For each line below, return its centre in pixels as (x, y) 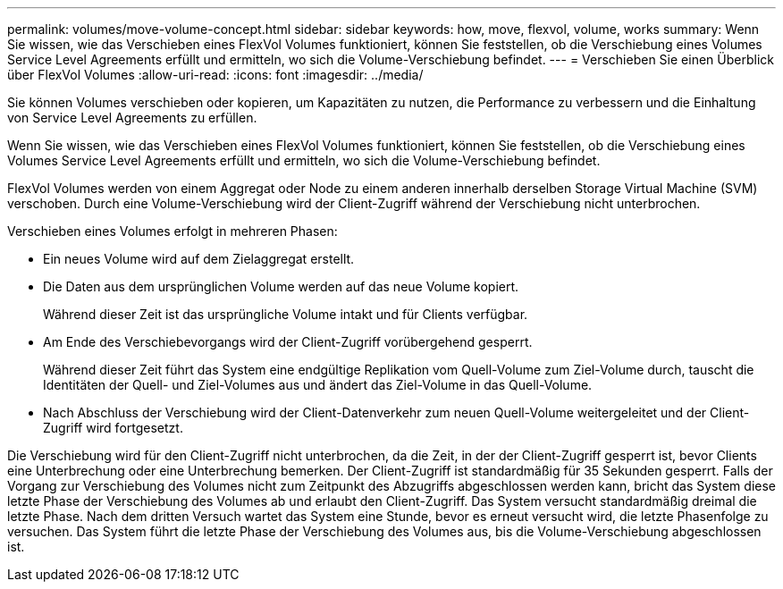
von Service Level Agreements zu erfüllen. (132, 118)
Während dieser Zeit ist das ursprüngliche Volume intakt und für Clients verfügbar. (286, 314)
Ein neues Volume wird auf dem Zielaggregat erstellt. (199, 259)
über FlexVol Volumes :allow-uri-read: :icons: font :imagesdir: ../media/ (215, 75)
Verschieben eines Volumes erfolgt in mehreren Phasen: (173, 231)
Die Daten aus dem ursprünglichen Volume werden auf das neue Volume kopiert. (281, 286)
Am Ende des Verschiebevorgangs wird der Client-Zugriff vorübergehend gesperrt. (288, 342)
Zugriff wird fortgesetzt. (113, 428)
